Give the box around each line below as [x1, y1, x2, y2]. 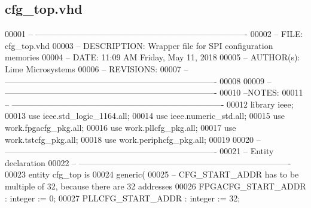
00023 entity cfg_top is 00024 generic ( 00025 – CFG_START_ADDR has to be [5, 168, 299, 181]
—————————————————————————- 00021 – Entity [5, 145, 274, 157]
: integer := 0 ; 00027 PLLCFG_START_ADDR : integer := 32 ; [5, 191, 240, 204]
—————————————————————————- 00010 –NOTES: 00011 [5, 86, 303, 99]
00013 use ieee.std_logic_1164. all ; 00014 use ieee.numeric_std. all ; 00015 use [5, 109, 285, 122]
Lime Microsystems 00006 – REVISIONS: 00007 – [5, 62, 188, 75]
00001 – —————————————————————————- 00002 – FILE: [5, 27, 303, 40]
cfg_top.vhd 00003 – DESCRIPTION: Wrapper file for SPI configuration [5, 39, 273, 51]
